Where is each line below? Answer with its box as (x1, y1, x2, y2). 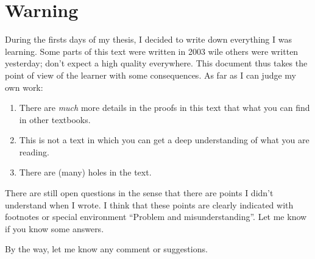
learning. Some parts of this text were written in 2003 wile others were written (5, 44, 299, 57)
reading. (19, 145, 49, 158)
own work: (5, 80, 43, 93)
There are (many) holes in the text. (19, 166, 152, 179)
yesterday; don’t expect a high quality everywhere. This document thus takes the (5, 57, 308, 69)
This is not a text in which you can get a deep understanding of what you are (19, 133, 310, 146)
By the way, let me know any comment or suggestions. (5, 243, 208, 255)
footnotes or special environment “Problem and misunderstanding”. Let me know (5, 210, 307, 223)
